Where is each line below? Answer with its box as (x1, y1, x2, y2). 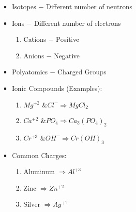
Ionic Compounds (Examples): (12, 83, 102, 93)
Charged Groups (57, 67, 106, 77)
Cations (23, 34, 46, 44)
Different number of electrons (34, 18, 121, 28)
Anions (23, 50, 45, 60)
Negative (54, 50, 80, 60)
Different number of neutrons (45, 1, 133, 11)
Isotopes (12, 1, 36, 11)
